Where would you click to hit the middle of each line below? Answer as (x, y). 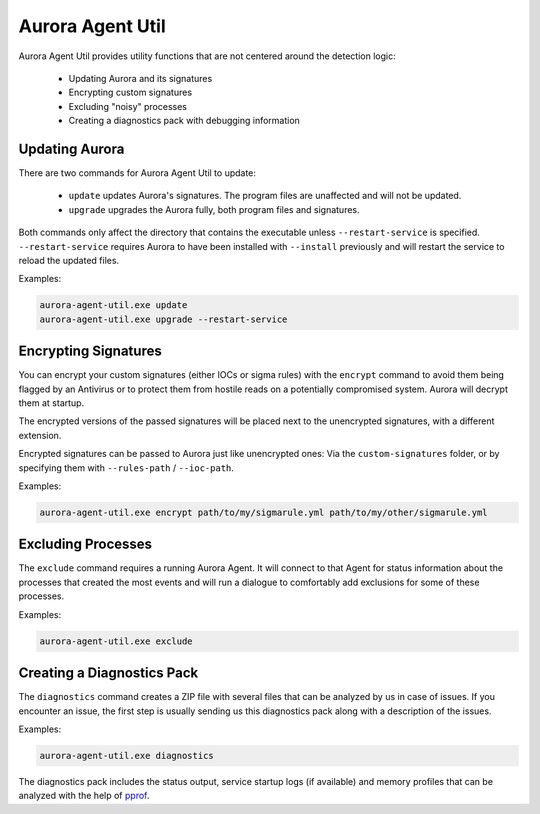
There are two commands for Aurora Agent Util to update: (137, 173)
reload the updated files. (69, 260)
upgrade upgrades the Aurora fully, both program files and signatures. (214, 209)
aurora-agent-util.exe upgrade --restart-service (163, 319)
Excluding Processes (85, 544)
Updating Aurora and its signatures (140, 78)
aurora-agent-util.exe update (113, 305)
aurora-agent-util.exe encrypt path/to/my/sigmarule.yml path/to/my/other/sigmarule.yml (264, 512)
